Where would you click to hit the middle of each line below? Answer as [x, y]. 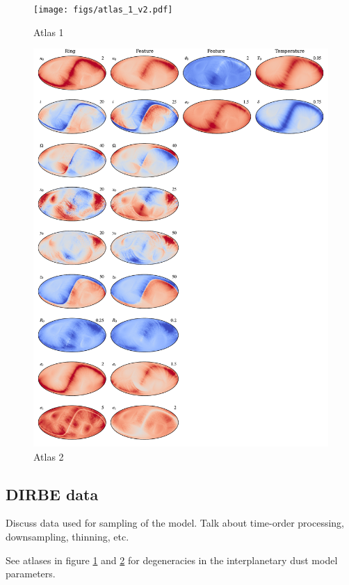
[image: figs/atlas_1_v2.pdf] [103, 10]
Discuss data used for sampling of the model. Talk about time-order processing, [175, 523]
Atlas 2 [49, 456]
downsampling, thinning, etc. [67, 537]
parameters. [31, 574]
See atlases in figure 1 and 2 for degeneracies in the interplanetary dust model [172, 560]
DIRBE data [52, 494]
